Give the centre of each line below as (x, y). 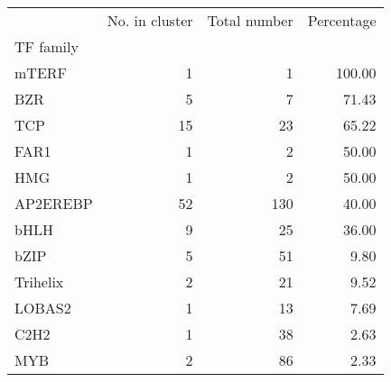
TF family (47, 46)
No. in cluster (150, 20)
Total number (250, 20)
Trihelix (39, 282)
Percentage (342, 20)
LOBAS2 (43, 308)
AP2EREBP (54, 203)
